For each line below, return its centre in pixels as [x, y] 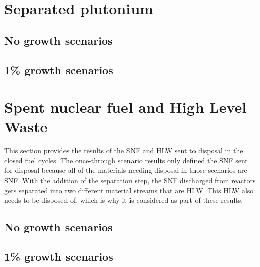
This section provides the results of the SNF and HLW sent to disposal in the [124, 151]
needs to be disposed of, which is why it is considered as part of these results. [124, 200]
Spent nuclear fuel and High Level [125, 107]
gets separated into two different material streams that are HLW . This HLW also [129, 190]
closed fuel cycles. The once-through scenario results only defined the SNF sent [126, 160]
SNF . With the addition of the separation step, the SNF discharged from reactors [130, 180]
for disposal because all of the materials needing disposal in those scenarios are [126, 170]
